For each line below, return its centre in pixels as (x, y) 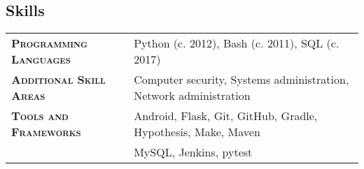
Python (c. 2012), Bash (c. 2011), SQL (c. (237, 43)
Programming (49, 43)
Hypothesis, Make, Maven (197, 132)
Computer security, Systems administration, (241, 80)
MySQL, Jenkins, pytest (193, 152)
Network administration (192, 96)
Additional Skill (58, 80)
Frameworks (46, 132)
